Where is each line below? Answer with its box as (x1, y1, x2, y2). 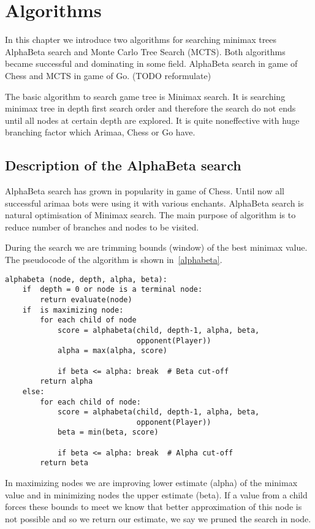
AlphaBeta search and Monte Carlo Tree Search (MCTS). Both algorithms (5, 45, 286, 58)
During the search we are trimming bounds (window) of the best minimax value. (5, 241, 308, 254)
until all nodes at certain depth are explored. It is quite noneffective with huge (5, 113, 300, 126)
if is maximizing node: (22, 305, 124, 314)
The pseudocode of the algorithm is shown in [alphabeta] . (5, 253, 222, 266)
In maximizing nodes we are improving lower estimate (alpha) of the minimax (5, 476, 298, 489)
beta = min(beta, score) (57, 428, 159, 437)
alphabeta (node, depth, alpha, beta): (5, 275, 167, 284)
